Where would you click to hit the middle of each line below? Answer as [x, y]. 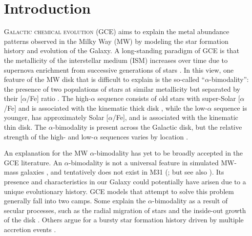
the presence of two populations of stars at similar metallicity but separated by [122, 88]
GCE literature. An [33, 162]
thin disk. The [25, 127]
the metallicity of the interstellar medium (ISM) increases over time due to [116, 60]
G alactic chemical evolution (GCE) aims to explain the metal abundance [117, 31]
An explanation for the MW [46, 153]
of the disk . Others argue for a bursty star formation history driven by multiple [124, 220]
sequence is [231, 108]
